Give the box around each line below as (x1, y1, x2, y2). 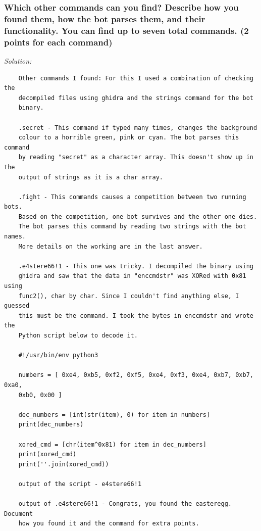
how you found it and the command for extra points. (18, 520, 199, 527)
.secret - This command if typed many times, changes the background (18, 124, 257, 131)
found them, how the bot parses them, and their (4, 12, 205, 25)
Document (4, 510, 33, 517)
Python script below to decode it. (18, 332, 138, 340)
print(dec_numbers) (18, 421, 84, 428)
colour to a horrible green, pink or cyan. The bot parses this (18, 134, 239, 141)
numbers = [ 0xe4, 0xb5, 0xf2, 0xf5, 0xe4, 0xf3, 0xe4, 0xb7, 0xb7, (18, 371, 253, 379)
